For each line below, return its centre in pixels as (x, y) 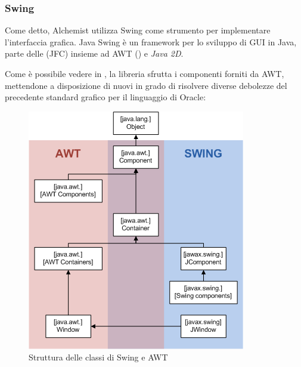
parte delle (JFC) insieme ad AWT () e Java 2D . (94, 53)
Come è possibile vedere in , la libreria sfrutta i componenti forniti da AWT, (145, 73)
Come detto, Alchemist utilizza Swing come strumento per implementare (138, 30)
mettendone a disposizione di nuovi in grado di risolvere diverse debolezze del (146, 85)
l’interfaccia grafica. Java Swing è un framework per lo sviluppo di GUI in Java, (151, 41)
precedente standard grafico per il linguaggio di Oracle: (105, 97)
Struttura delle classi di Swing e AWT (98, 357)
